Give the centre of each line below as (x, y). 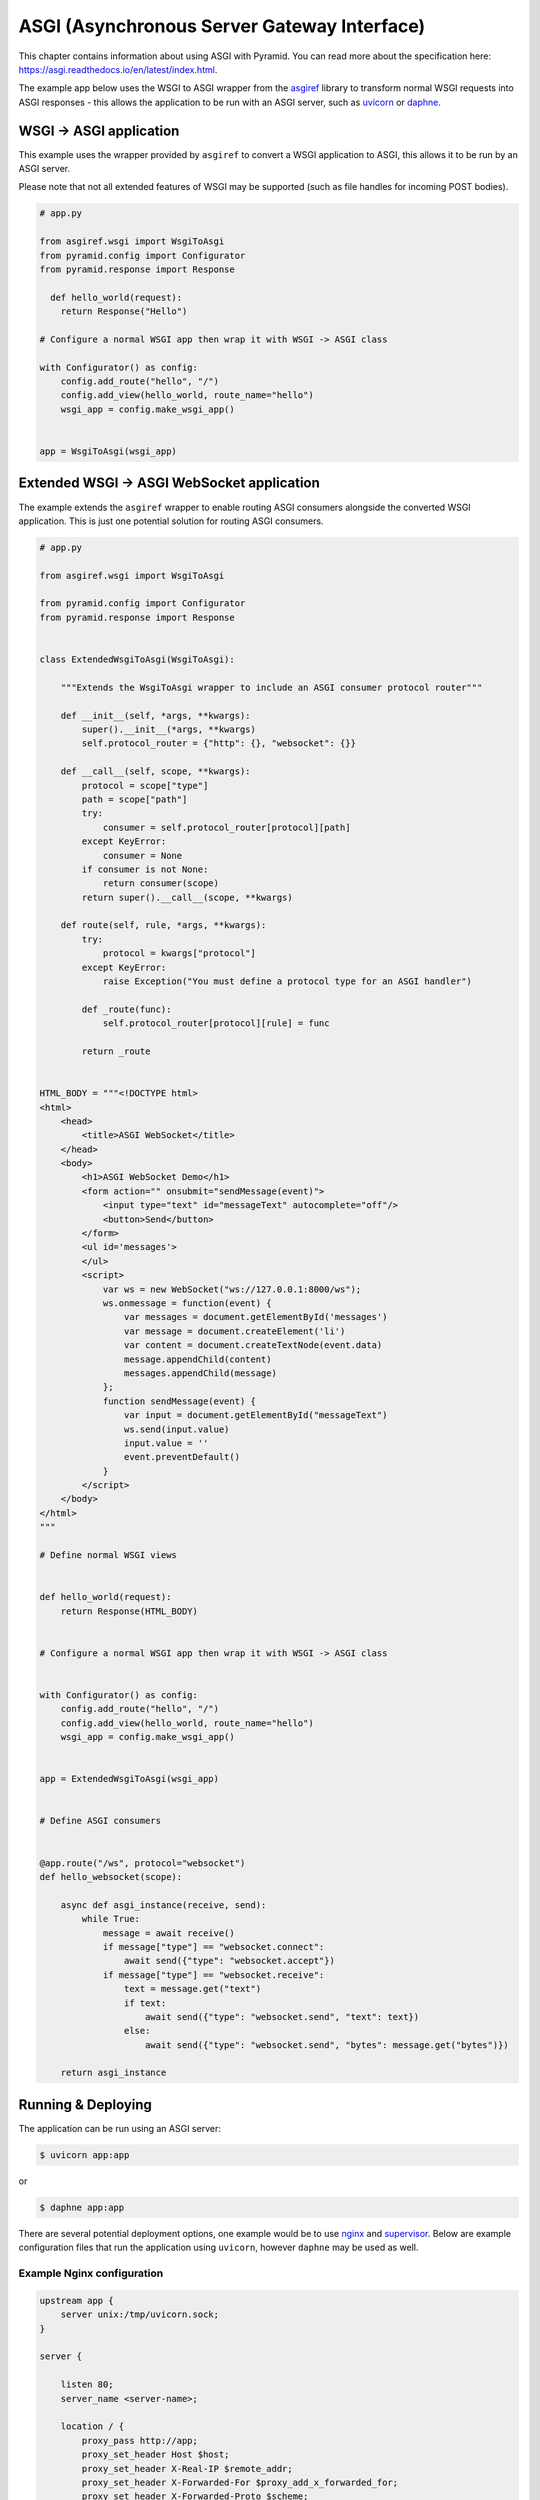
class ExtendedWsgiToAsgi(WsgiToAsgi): (137, 659)
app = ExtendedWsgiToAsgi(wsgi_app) (129, 1779)
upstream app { (76, 2300)
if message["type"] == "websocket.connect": (213, 1946)
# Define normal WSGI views (108, 1555)
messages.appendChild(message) (200, 1373)
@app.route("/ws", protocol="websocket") (142, 1863)
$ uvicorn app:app (84, 2154)
